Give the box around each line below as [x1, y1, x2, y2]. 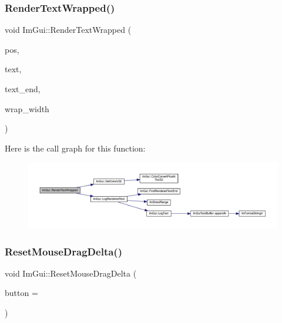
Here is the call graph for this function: [5, 142, 146, 154]
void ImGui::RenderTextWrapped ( [5, 23, 132, 36]
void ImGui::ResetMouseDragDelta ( [5, 267, 137, 279]
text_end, [5, 83, 41, 95]
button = [5, 287, 38, 299]
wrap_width [5, 102, 49, 115]
